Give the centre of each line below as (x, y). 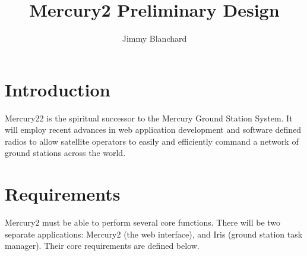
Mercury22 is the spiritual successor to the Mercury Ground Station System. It (149, 118)
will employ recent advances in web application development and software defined (153, 129)
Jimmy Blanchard (154, 38)
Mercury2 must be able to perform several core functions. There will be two (143, 222)
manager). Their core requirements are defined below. (102, 246)
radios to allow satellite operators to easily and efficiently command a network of (152, 141)
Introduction (58, 89)
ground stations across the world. (65, 153)
